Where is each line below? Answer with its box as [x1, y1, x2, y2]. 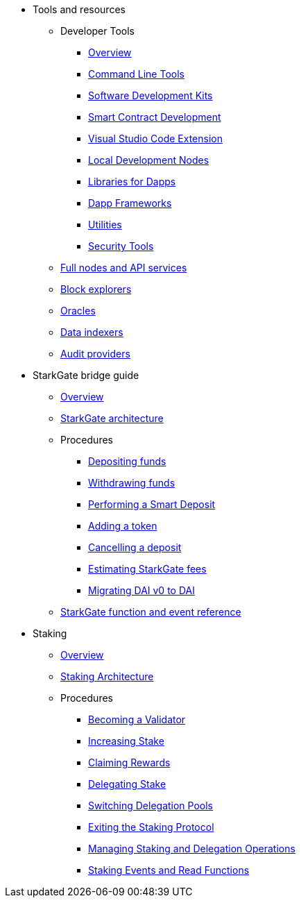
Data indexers [60, 326, 123, 338]
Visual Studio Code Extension [88, 133, 223, 144]
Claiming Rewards [88, 757, 171, 768]
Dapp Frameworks [88, 197, 172, 209]
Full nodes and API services [60, 262, 187, 273]
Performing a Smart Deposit [88, 498, 216, 510]
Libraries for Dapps [88, 176, 176, 187]
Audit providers [60, 348, 130, 360]
